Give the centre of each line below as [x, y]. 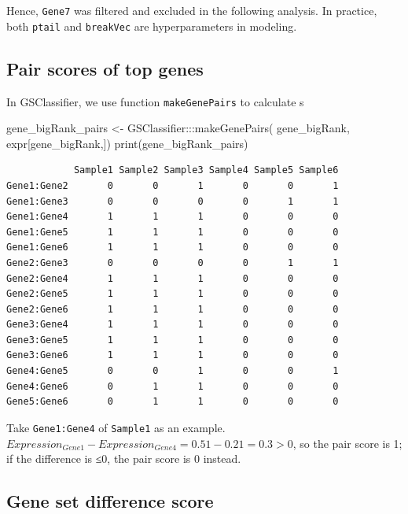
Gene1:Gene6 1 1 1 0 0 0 [173, 248]
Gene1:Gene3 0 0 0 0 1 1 [173, 201]
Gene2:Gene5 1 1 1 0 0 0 [173, 294]
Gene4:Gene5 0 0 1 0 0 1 [173, 371]
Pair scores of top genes [105, 68]
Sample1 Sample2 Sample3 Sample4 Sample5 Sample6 [206, 170]
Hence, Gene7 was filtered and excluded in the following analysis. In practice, [192, 10]
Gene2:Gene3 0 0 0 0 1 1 [173, 263]
